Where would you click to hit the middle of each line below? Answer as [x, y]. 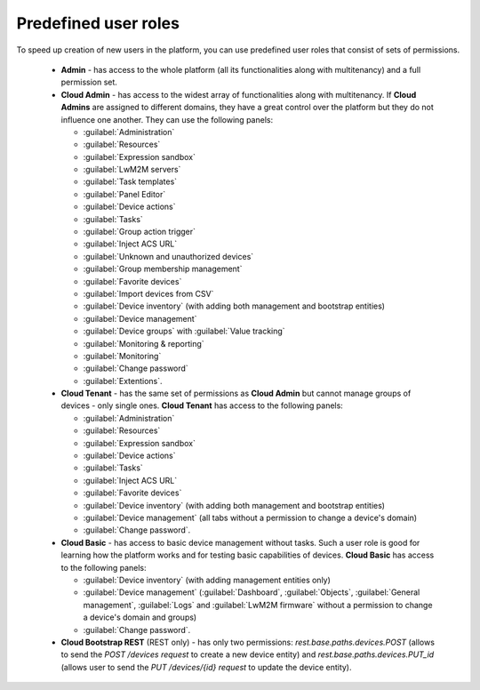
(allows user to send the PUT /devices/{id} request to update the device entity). [206, 667]
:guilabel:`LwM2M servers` [132, 170]
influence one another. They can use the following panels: [167, 119]
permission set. [89, 82]
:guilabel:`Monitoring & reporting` [144, 343]
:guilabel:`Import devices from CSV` [148, 293]
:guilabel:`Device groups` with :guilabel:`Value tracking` [184, 331]
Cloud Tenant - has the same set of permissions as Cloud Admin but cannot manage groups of [236, 393]
